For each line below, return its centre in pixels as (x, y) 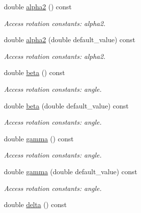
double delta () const (35, 204)
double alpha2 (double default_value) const (70, 40)
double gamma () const (39, 138)
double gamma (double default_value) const (71, 171)
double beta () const (35, 72)
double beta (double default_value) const (66, 105)
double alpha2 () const (38, 6)
